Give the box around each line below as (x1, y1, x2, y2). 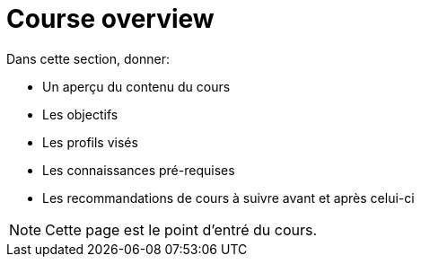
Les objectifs (42, 106, 118, 122)
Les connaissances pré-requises (42, 162, 235, 178)
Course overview (6, 4, 215, 34)
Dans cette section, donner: (6, 50, 170, 66)
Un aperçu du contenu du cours (42, 78, 231, 94)
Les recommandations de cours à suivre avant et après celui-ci (42, 189, 415, 206)
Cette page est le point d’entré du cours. (45, 220, 318, 239)
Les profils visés (42, 134, 138, 150)
